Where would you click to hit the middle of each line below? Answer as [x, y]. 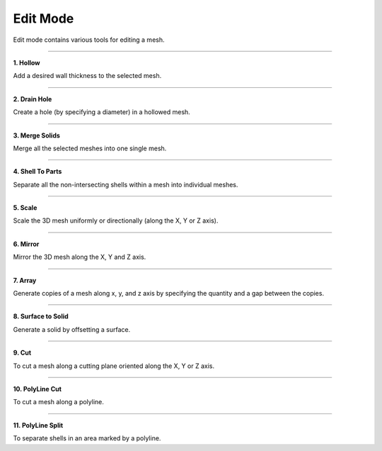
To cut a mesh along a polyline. [58, 402]
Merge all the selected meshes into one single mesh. [90, 148]
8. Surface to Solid [41, 316]
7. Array [25, 280]
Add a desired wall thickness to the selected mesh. [87, 76]
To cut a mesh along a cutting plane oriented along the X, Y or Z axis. [114, 366]
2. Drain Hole [33, 99]
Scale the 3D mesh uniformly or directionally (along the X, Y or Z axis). [116, 221]
